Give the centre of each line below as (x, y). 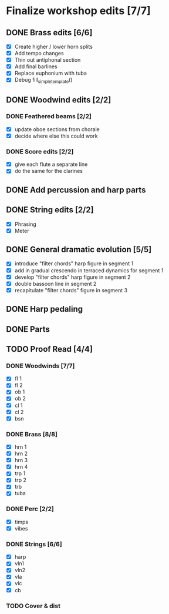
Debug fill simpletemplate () (43, 81)
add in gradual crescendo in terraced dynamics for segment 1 (89, 270)
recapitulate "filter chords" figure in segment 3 (71, 290)
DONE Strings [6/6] (34, 544)
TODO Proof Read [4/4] (49, 349)
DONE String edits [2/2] (50, 210)
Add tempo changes (39, 54)
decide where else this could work (56, 136)
